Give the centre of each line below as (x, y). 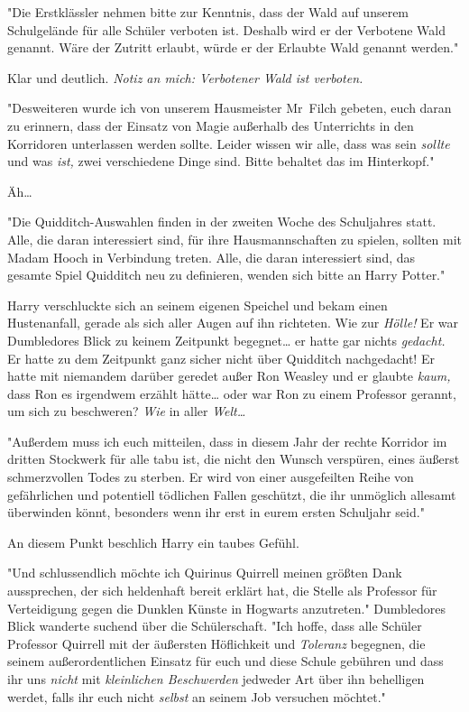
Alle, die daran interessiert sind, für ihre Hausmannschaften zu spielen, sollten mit (234, 239)
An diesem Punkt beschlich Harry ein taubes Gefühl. (153, 542)
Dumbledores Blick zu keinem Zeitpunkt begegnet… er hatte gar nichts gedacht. (226, 340)
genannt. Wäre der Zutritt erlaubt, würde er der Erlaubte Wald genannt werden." (233, 47)
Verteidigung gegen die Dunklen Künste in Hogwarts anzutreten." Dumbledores (226, 608)
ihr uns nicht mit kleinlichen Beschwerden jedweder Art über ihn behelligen (216, 679)
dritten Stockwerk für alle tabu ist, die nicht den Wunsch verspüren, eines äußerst (234, 459)
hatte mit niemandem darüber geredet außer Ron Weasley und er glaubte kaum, (229, 376)
